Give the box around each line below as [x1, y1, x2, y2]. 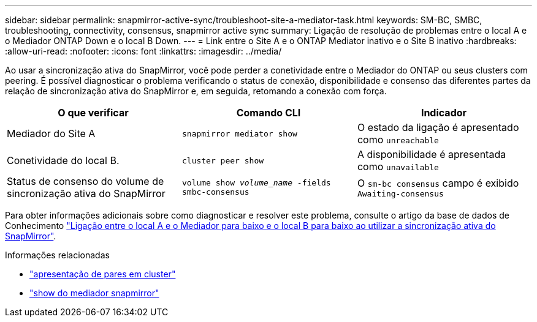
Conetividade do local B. [7, 154, 120, 167]
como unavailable [357, 160, 439, 173]
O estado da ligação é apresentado [357, 121, 519, 133]
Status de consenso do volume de [7, 175, 164, 187]
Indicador [421, 107, 467, 119]
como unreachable [357, 133, 439, 146]
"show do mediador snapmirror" [29, 288, 159, 298]
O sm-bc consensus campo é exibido [357, 176, 519, 189]
